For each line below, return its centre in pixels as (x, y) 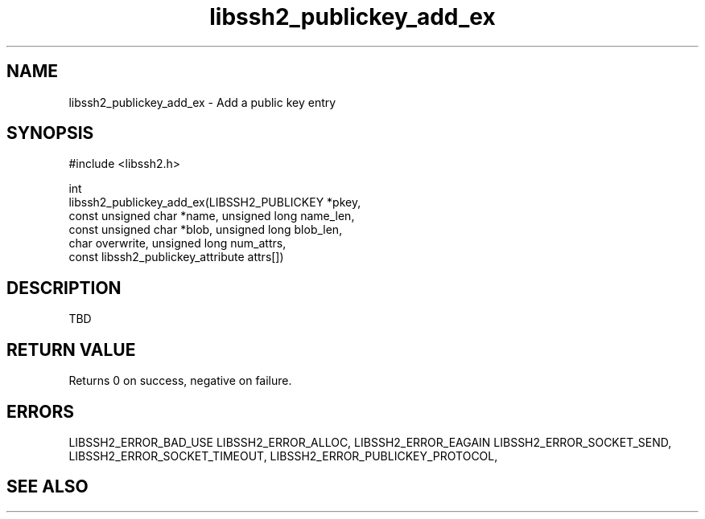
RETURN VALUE (71, 349)
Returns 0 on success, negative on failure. (180, 381)
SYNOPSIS (50, 133)
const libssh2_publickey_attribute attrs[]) (176, 257)
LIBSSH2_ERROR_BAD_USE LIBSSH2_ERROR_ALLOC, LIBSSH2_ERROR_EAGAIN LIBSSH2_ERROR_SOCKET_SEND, (370, 442)
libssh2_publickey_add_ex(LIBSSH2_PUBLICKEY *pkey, (215, 202)
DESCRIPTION (64, 288)
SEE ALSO (47, 487)
